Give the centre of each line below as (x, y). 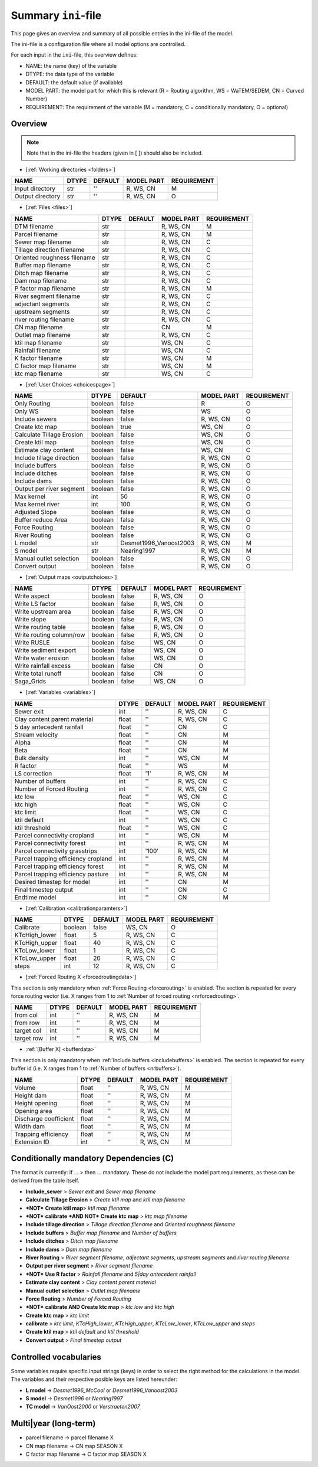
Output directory (37, 197)
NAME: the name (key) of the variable (71, 66)
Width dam (30, 1126)
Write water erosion (42, 658)
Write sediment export (45, 650)
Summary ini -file (56, 15)
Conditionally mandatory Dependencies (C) (92, 1158)
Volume (25, 1088)
